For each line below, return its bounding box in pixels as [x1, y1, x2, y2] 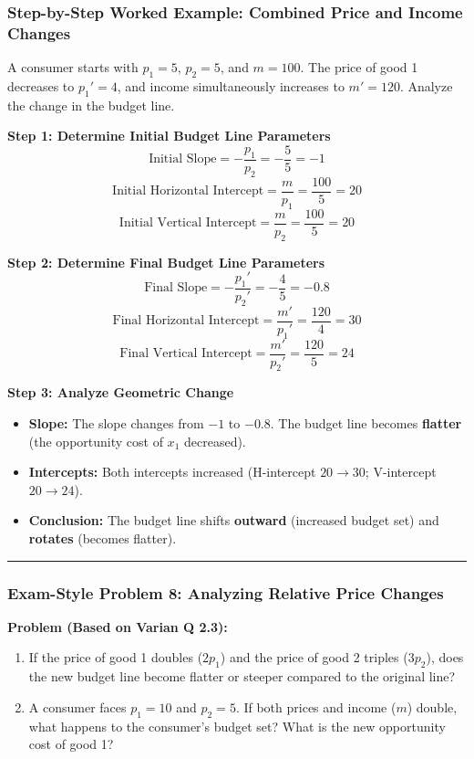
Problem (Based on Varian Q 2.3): [7, 617, 228, 636]
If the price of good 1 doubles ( [28, 648, 203, 667]
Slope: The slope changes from [28, 414, 204, 433]
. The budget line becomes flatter [270, 414, 462, 433]
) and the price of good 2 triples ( [220, 648, 408, 667]
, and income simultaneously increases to [117, 76, 345, 95]
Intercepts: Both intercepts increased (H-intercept [28, 462, 316, 481]
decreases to [7, 76, 75, 95]
